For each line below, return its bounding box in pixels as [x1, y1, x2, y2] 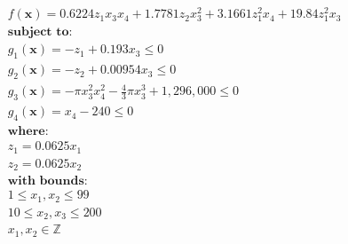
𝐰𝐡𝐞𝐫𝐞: [7, 125, 49, 138]
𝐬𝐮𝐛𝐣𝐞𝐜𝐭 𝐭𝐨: [7, 26, 73, 39]
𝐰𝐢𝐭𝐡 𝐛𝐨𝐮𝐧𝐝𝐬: [7, 175, 88, 188]
